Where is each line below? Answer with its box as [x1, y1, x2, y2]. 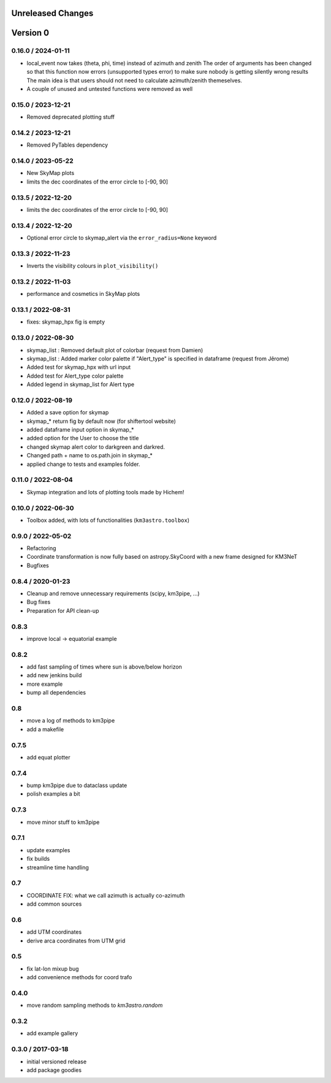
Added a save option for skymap [26, 409, 109, 416]
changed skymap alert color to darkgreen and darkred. [26, 443, 165, 451]
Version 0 [11, 28, 49, 38]
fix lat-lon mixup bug [26, 965, 79, 972]
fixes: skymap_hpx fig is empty [26, 318, 105, 325]
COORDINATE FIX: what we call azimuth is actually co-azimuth [26, 891, 185, 899]
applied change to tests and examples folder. [26, 460, 140, 468]
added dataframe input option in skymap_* [26, 426, 134, 433]
